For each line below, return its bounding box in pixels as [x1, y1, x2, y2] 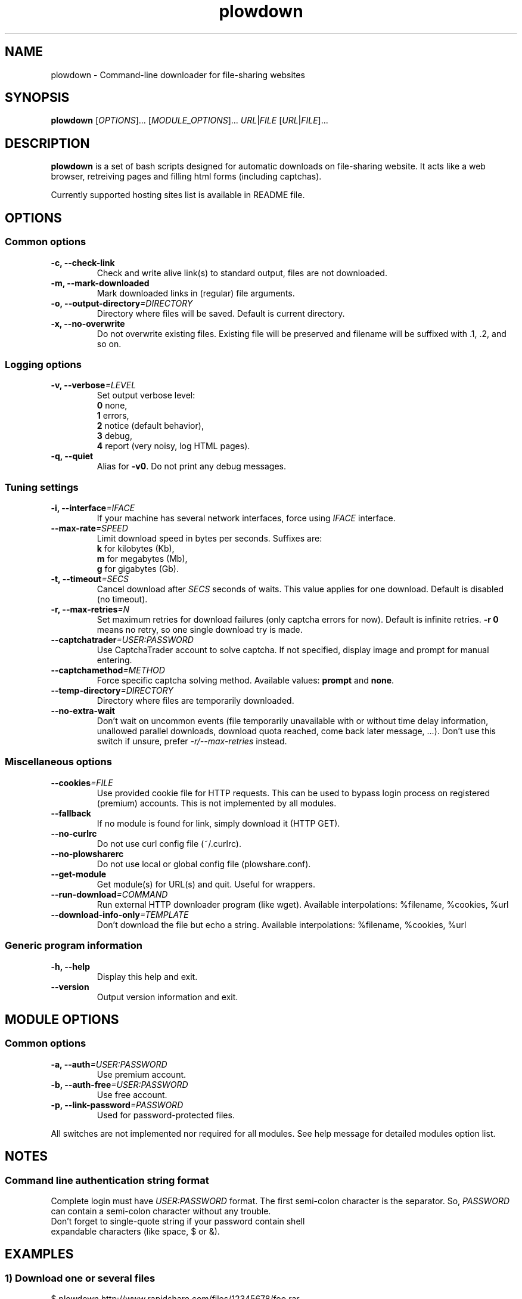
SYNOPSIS [5, 90, 70, 106]
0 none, [97, 400, 128, 411]
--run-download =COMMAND [51, 889, 168, 899]
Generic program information [5, 939, 142, 952]
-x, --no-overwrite [51, 318, 125, 329]
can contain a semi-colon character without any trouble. [51, 1205, 271, 1216]
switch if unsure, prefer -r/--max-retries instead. [97, 736, 287, 746]
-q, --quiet [51, 451, 94, 462]
